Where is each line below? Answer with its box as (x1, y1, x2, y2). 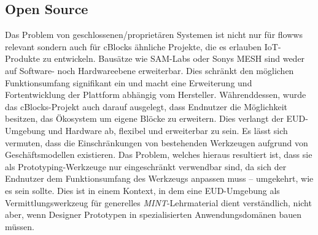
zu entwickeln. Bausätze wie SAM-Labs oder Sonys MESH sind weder (42, 52, 305, 65)
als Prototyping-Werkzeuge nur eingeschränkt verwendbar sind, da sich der (5, 160, 287, 173)
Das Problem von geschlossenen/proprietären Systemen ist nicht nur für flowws (5, 28, 303, 41)
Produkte (5, 52, 41, 65)
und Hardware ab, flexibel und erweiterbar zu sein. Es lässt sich (48, 124, 288, 136)
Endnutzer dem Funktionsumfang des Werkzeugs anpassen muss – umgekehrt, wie (5, 172, 314, 185)
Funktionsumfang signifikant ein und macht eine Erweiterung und (5, 76, 252, 89)
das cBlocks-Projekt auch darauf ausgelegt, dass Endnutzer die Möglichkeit (5, 100, 287, 113)
